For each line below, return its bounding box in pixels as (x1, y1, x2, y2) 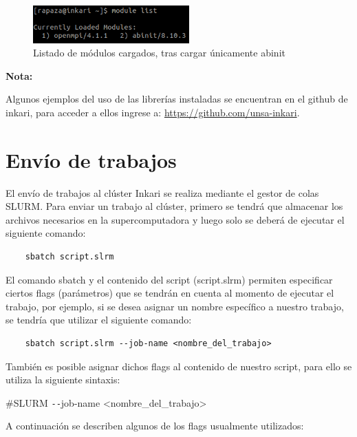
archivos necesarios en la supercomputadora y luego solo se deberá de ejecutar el (6, 212, 345, 226)
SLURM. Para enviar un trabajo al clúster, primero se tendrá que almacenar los (6, 199, 343, 213)
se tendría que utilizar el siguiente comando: (6, 312, 192, 327)
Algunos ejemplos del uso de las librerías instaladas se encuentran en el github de (6, 92, 348, 106)
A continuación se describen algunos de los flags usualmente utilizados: (6, 418, 304, 433)
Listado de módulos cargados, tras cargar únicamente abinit (33, 45, 285, 60)
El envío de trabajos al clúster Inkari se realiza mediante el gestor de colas (6, 185, 319, 200)
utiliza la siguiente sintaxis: (6, 372, 120, 387)
